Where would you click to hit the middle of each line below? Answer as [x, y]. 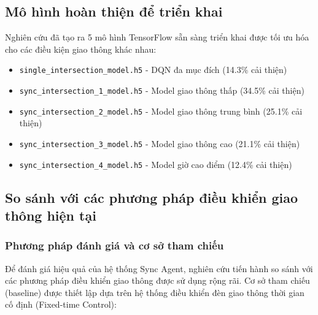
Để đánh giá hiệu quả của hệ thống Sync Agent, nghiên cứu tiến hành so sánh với [159, 268]
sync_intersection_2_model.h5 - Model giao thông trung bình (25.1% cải [161, 111]
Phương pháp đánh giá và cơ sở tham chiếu [114, 245]
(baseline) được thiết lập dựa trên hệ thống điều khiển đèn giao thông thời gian [155, 292]
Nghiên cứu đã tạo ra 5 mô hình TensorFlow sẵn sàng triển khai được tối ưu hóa [157, 37]
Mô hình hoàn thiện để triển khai [114, 11]
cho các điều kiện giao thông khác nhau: [81, 49]
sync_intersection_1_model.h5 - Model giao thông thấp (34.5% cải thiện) [162, 90]
